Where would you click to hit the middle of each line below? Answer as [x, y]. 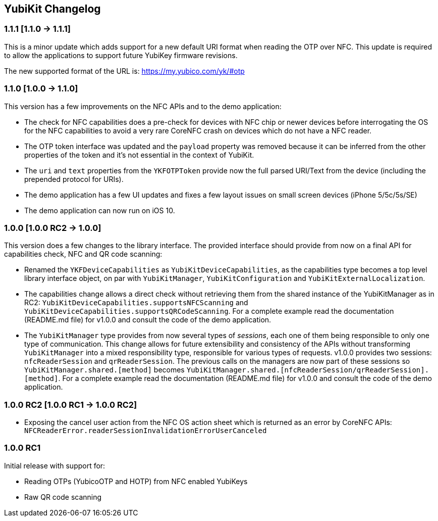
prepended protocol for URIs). [74, 179]
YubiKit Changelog [52, 9]
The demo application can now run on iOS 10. [100, 210]
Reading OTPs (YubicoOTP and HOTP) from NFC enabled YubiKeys [136, 481]
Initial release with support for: [55, 465]
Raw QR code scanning [63, 497]
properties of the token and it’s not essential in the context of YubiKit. [139, 155]
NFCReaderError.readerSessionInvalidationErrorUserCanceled [146, 431]
